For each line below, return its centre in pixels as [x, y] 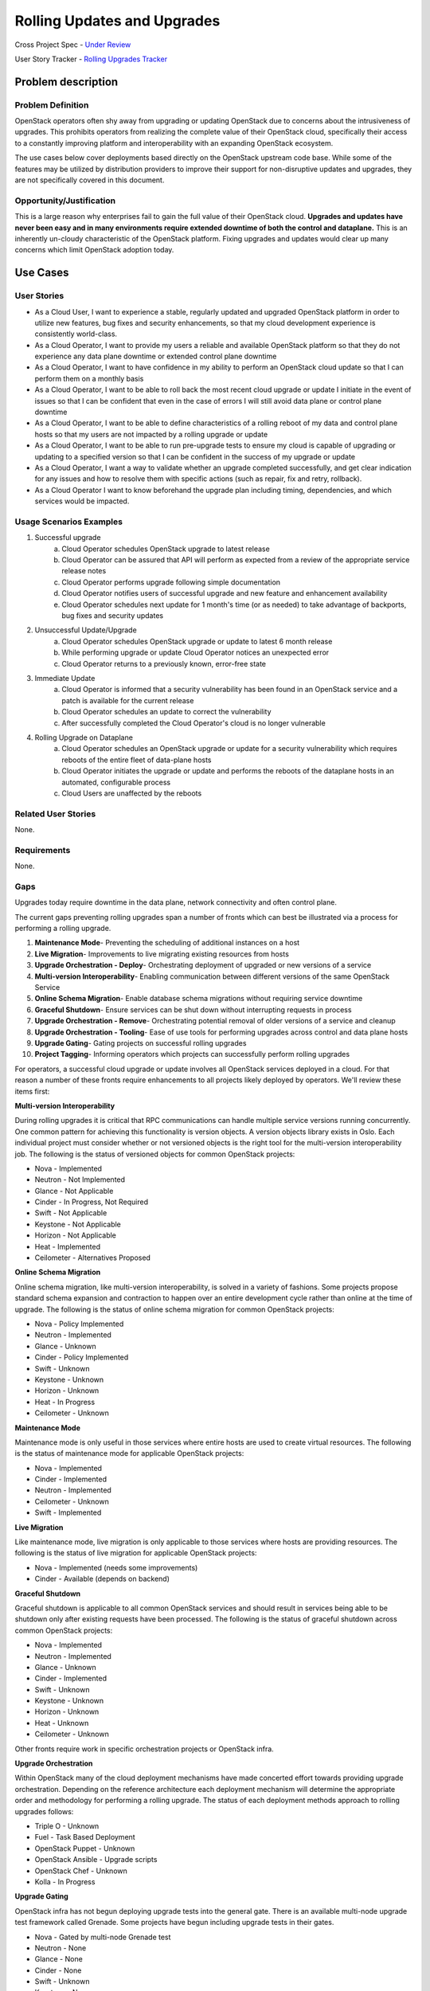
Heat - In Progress [65, 1402]
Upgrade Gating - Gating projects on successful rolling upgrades [141, 1043]
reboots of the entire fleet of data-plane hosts [137, 760]
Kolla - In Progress [65, 1881]
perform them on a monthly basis [89, 378]
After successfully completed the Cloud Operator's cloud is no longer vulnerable [193, 723]
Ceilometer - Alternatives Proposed [93, 1258]
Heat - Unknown [62, 1723]
